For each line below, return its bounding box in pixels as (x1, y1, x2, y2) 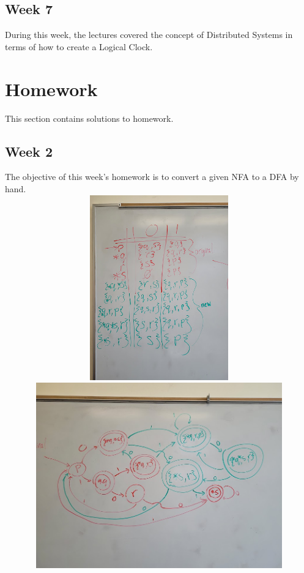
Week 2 (5, 141, 53, 160)
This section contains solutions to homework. (5, 111, 174, 124)
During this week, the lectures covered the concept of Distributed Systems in (5, 28, 293, 41)
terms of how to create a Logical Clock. (5, 40, 153, 53)
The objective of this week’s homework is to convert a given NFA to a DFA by (5, 170, 299, 183)
